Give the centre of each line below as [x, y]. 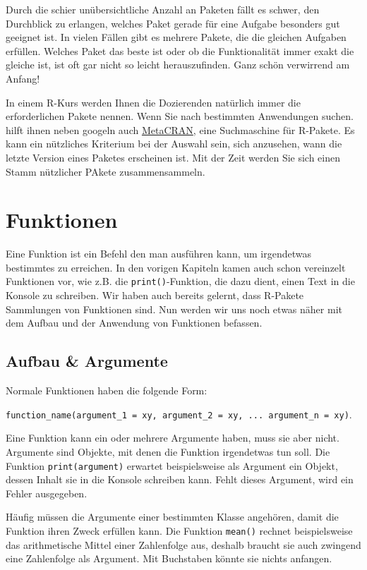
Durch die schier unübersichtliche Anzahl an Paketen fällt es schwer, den [163, 9]
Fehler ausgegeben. [47, 493]
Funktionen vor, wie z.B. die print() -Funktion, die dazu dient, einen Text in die [180, 281]
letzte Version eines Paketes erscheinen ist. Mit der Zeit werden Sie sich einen [173, 157]
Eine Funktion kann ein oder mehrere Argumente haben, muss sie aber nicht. [173, 438]
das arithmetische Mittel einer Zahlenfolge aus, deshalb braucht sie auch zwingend [183, 544]
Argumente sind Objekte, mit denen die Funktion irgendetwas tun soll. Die [168, 451]
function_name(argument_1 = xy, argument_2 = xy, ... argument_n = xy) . [179, 414]
